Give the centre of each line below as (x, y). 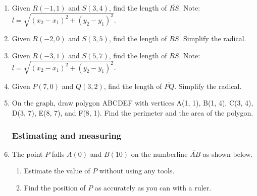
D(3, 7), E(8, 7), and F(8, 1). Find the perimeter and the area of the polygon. (133, 113)
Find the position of (55, 188)
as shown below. (228, 154)
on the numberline (159, 154)
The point (27, 154)
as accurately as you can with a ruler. (153, 188)
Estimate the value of (57, 171)
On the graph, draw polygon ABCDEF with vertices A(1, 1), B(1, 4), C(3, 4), (133, 103)
